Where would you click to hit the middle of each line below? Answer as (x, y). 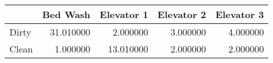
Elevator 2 (182, 14)
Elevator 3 (240, 14)
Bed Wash (66, 14)
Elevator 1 (124, 14)
